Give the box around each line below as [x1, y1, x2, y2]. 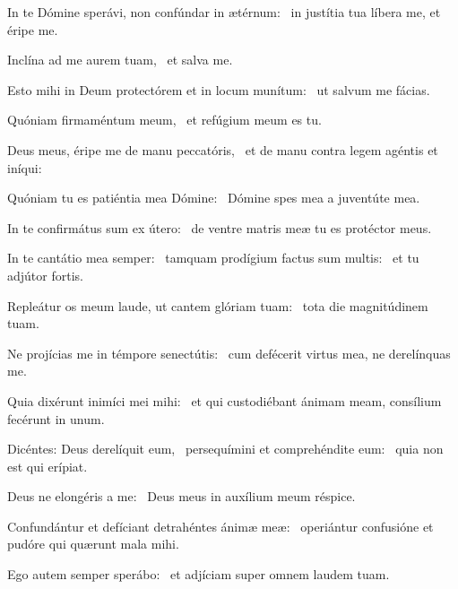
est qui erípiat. [7, 456, 88, 475]
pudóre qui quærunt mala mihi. [7, 534, 179, 553]
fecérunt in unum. [7, 409, 105, 428]
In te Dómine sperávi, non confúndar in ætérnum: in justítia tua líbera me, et [7, 3, 441, 21]
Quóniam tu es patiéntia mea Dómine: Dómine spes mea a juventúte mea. [7, 188, 420, 207]
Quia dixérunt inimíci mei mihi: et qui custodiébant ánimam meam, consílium [7, 391, 442, 410]
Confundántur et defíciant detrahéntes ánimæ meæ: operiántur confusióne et [7, 516, 434, 535]
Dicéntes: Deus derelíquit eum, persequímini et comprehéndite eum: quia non [7, 439, 444, 458]
